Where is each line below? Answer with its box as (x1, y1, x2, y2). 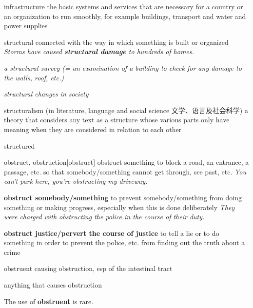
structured (4, 140, 35, 151)
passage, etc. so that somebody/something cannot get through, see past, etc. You (4, 166, 247, 176)
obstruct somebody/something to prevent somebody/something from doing (4, 192, 242, 202)
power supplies (4, 20, 48, 31)
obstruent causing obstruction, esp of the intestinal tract (4, 263, 173, 273)
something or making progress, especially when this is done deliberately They (4, 202, 235, 212)
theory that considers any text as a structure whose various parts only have (4, 115, 230, 125)
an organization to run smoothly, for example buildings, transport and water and (4, 11, 246, 21)
